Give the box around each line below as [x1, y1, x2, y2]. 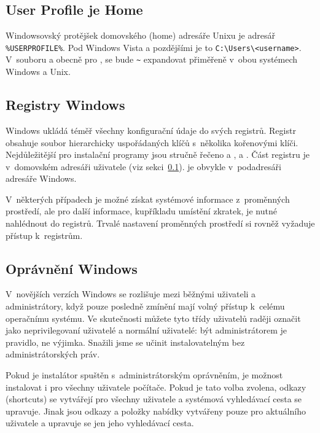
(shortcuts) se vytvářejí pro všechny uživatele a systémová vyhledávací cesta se [6, 392, 302, 405]
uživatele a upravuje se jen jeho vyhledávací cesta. [6, 416, 194, 429]
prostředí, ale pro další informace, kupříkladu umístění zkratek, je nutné [6, 205, 277, 217]
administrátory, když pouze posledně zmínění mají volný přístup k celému [6, 300, 285, 313]
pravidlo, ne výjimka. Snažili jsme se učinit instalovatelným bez [6, 335, 245, 348]
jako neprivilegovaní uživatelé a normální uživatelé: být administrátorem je [6, 324, 287, 337]
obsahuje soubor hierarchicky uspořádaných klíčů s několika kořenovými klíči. [6, 136, 299, 149]
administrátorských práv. [6, 348, 100, 361]
